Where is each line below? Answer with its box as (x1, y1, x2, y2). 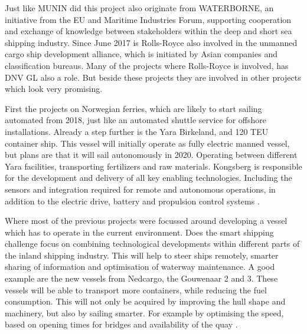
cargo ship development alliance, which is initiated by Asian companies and (5, 48, 277, 60)
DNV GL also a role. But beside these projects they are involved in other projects (5, 71, 301, 83)
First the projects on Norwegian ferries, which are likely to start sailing (5, 102, 262, 114)
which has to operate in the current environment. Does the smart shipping (5, 226, 274, 238)
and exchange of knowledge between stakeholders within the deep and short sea (5, 25, 292, 37)
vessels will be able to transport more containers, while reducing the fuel (5, 283, 267, 296)
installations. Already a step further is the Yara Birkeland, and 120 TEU (5, 125, 269, 137)
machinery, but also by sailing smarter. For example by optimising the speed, (5, 306, 284, 319)
